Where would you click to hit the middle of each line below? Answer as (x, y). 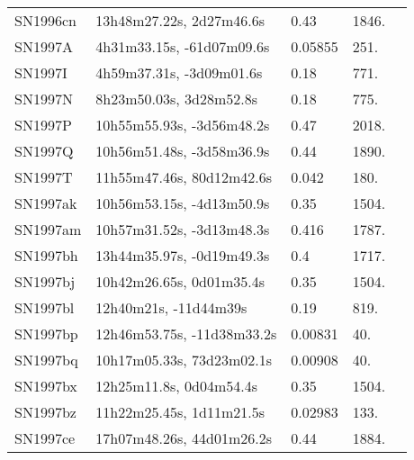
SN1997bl (45, 307)
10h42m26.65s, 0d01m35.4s (180, 281)
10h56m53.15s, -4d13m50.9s (183, 203)
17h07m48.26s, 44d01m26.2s (184, 438)
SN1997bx (46, 386)
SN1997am (48, 229)
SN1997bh (46, 255)
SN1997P (43, 125)
